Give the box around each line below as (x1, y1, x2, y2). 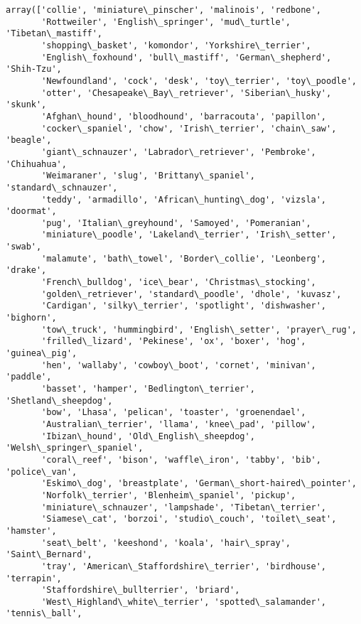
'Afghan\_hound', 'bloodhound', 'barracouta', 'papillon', (41, 111, 327, 122)
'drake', (6, 265, 47, 276)
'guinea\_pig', (6, 348, 77, 359)
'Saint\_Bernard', (6, 549, 92, 560)
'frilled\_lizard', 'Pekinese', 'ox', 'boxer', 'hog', (41, 336, 306, 347)
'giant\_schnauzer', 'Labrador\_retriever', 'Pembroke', (41, 146, 316, 157)
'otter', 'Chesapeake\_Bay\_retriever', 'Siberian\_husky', (41, 87, 332, 98)
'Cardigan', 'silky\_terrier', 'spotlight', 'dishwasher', (41, 301, 327, 311)
